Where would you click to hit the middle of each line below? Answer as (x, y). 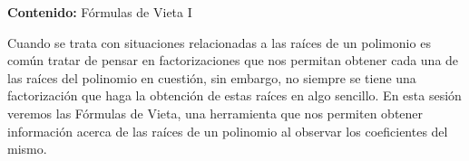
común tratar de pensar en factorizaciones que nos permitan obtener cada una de (233, 60)
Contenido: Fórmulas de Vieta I (100, 12)
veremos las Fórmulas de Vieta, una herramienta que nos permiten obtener (215, 113)
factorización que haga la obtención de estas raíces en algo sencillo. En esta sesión (234, 95)
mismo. (27, 149)
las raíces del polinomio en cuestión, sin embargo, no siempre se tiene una (212, 77)
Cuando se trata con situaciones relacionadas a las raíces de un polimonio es (219, 42)
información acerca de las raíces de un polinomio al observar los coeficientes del (228, 131)
